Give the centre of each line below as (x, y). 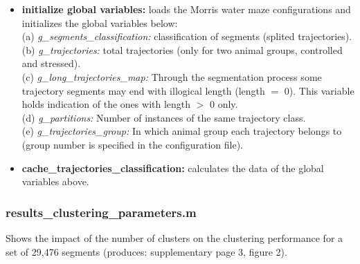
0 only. (224, 104)
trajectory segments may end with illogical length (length (143, 90)
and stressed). (51, 63)
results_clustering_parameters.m (101, 212)
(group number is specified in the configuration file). (132, 144)
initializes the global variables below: (100, 22)
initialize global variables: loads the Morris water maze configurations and (186, 9)
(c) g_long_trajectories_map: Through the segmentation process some (172, 76)
